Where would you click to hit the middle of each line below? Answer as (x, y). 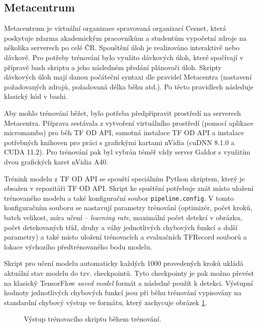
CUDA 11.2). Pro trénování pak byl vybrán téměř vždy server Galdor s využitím (127, 152)
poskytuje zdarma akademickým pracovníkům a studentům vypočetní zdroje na (125, 38)
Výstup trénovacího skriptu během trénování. (93, 319)
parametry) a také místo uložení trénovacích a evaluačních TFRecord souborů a (126, 237)
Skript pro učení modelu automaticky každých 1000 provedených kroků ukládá (124, 263)
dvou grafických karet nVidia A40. (56, 161)
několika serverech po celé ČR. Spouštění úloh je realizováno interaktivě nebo (122, 47)
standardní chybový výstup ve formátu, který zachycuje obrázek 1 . (106, 302)
